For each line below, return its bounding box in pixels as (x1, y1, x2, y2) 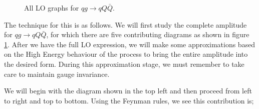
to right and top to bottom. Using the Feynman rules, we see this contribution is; (4, 95, 254, 105)
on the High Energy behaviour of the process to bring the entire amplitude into (4, 49, 248, 59)
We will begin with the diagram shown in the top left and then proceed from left (4, 85, 252, 96)
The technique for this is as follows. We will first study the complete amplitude (4, 19, 247, 30)
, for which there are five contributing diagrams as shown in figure (46, 29, 249, 40)
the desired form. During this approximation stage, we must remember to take (4, 58, 244, 69)
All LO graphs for (24, 3, 79, 13)
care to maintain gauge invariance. (4, 68, 110, 79)
